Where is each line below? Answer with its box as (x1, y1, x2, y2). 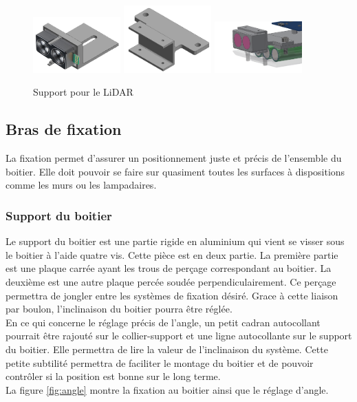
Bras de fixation (6, 118, 122, 140)
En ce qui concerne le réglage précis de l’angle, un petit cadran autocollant (6, 315, 321, 329)
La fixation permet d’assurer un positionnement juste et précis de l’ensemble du (6, 151, 342, 165)
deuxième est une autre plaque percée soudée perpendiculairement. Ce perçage (6, 275, 336, 288)
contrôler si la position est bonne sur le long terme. (6, 369, 221, 383)
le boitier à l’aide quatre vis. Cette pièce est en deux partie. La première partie (6, 247, 338, 262)
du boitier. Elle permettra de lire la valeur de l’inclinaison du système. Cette (6, 341, 328, 356)
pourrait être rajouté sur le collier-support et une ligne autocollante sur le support (6, 328, 352, 343)
